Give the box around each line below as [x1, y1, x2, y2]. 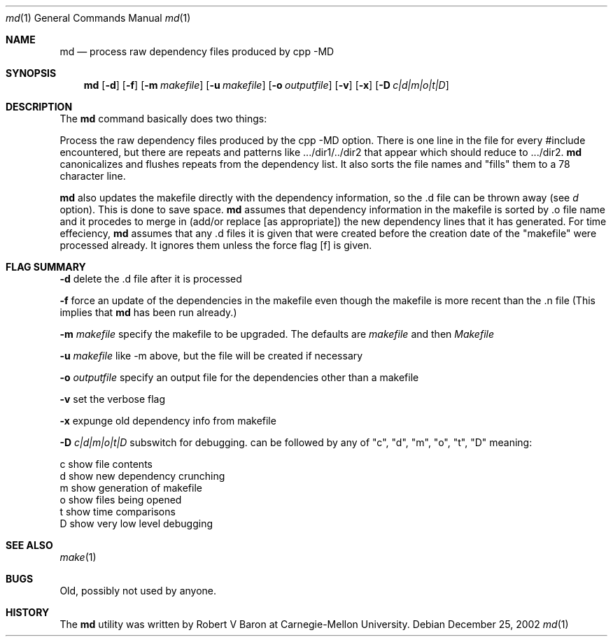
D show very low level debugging [59, 518, 213, 529]
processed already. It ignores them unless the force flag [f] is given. [59, 239, 372, 251]
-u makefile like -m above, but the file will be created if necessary [59, 350, 363, 362]
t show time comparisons [59, 506, 176, 518]
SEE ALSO [6, 539, 53, 551]
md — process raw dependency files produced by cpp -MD [59, 45, 334, 57]
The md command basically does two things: [59, 113, 267, 124]
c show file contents [59, 458, 153, 470]
